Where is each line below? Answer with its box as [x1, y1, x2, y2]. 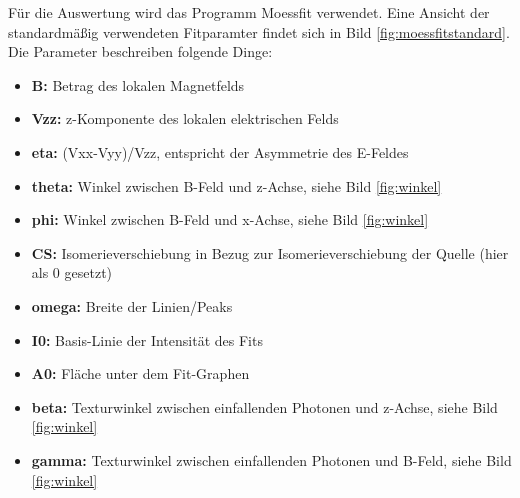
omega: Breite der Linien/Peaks [31, 295, 233, 316]
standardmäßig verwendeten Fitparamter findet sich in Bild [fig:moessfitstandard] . [8, 21, 510, 42]
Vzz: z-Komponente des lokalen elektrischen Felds [31, 108, 339, 129]
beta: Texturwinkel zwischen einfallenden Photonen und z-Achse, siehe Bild [31, 396, 498, 417]
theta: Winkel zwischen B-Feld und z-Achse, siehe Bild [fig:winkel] [31, 175, 442, 196]
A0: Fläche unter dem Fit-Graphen [31, 363, 250, 384]
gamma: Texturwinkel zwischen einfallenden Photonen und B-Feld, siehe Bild [31, 449, 512, 470]
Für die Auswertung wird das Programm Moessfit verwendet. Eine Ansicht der [8, 2, 490, 22]
